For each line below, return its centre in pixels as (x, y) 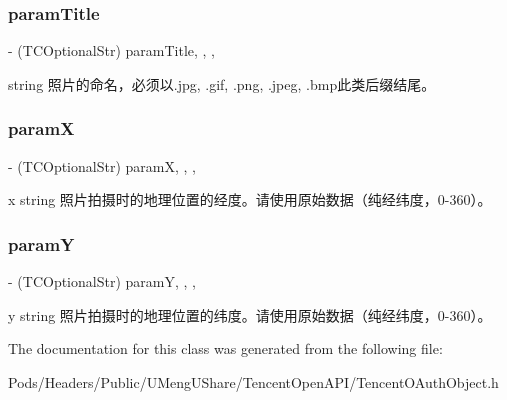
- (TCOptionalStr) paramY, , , (102, 281)
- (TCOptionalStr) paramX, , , (102, 165)
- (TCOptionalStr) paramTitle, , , (111, 50)
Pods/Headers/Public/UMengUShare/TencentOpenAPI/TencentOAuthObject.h (253, 381)
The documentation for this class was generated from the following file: (225, 348)
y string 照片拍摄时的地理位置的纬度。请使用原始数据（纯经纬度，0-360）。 (250, 314)
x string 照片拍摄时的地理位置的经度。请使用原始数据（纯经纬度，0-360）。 (250, 199)
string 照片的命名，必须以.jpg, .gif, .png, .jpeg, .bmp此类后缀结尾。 (222, 83)
